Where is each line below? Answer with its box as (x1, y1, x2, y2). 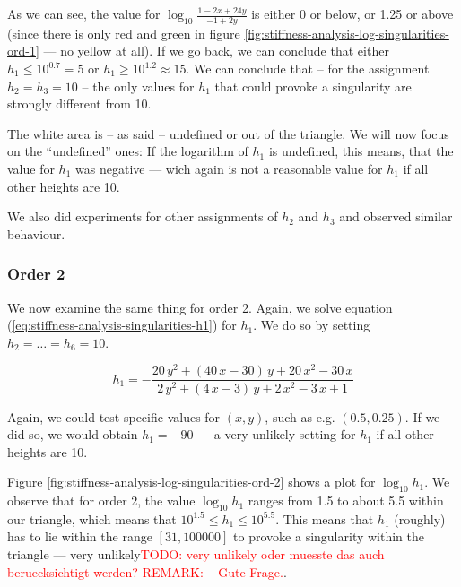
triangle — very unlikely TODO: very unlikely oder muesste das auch (7, 545, 385, 564)
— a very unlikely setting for (197, 425, 356, 444)
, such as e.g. (265, 407, 335, 426)
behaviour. (7, 224, 65, 243)
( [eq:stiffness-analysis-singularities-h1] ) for (7, 315, 237, 334)
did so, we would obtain (7, 425, 138, 444)
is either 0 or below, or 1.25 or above (251, 4, 454, 22)
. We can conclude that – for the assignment (186, 59, 430, 78)
